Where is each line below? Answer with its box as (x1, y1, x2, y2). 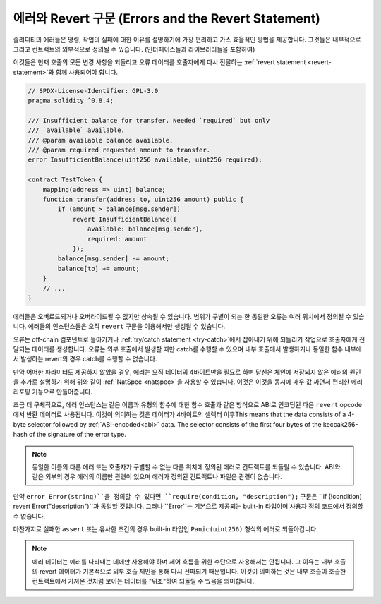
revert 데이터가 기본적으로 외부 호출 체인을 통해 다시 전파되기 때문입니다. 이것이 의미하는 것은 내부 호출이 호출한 (39, 567, 346, 576)
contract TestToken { (28, 176, 103, 183)
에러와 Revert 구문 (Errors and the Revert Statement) (13, 11, 321, 26)
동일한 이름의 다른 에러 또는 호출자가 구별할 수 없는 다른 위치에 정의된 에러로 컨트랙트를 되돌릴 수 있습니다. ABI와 (32, 462, 341, 471)
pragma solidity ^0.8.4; (28, 97, 114, 105)
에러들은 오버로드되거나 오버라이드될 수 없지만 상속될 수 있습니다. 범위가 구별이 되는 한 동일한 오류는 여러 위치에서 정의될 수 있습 (13, 312, 365, 320)
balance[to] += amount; (57, 265, 140, 272)
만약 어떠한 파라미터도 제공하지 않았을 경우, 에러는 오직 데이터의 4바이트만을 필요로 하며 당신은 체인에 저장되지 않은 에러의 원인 (13, 368, 361, 376)
